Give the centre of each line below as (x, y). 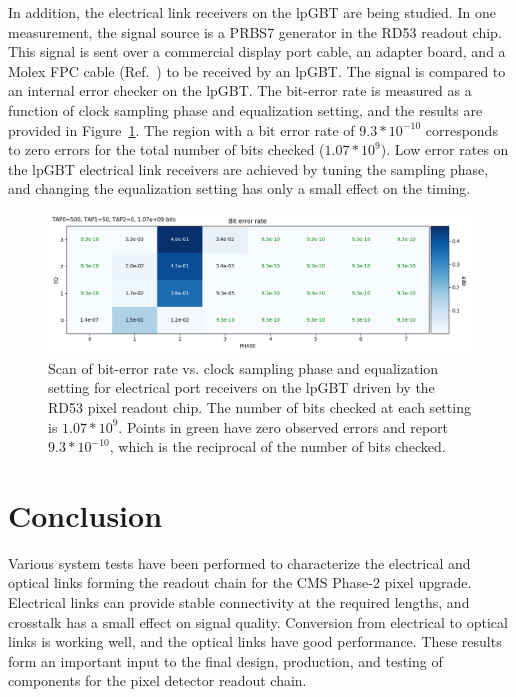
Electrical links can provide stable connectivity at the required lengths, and (239, 602)
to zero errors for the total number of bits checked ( (166, 149)
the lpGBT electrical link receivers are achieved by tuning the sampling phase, (248, 168)
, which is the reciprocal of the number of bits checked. (277, 446)
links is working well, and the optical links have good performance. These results (255, 641)
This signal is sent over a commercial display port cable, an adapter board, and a (257, 51)
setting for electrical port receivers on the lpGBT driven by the (241, 387)
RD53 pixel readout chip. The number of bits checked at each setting (259, 406)
